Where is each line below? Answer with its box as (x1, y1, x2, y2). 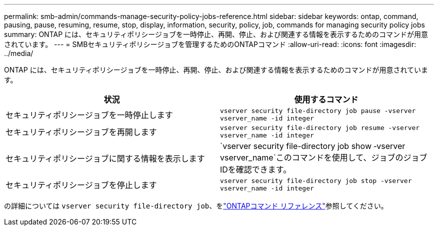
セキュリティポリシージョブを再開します (5, 127, 157, 137)
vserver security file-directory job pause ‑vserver (220, 107, 416, 114)
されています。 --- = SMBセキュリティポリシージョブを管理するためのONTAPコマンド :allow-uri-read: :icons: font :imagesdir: (4, 40, 416, 48)
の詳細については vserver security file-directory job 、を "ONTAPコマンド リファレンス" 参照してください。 (4, 201, 388, 210)
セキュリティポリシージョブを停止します (5, 180, 157, 190)
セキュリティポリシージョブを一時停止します (5, 110, 173, 120)
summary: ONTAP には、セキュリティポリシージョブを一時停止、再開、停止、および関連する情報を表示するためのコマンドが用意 (4, 30, 428, 38)
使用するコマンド (294, 94, 358, 104)
